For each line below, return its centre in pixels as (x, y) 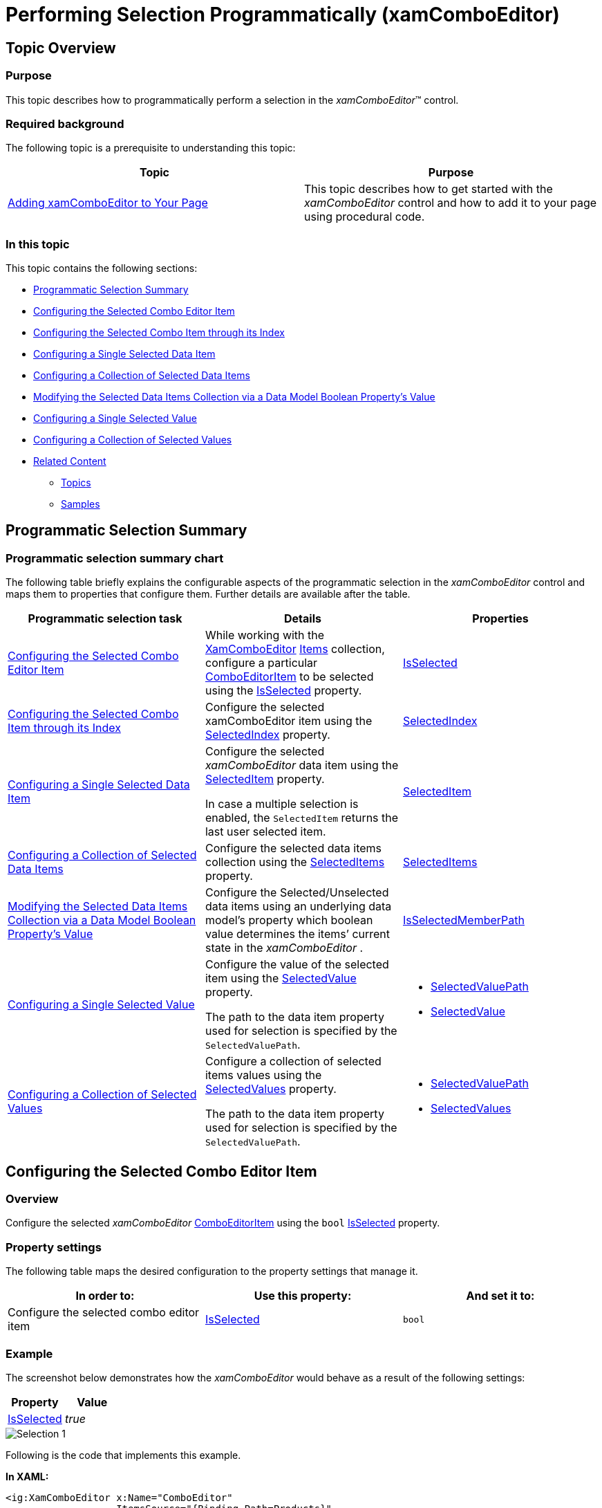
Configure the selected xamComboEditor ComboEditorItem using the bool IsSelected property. (223, 1223)
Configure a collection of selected (293, 1061)
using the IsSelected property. (283, 691)
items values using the (263, 1075)
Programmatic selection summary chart (115, 558)
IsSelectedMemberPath (463, 920)
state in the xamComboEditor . (284, 948)
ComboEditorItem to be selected (289, 677)
